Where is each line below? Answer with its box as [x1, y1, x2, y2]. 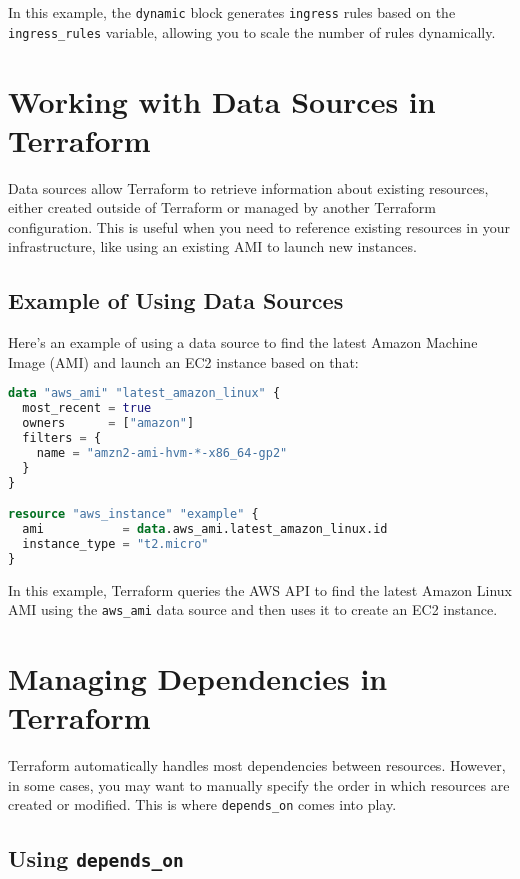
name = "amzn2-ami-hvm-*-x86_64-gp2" [36, 445, 288, 460]
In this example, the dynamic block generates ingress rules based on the [8, 2, 456, 22]
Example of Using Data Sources [8, 285, 344, 316]
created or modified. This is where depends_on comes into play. [8, 794, 397, 815]
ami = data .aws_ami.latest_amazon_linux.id [22, 522, 388, 537]
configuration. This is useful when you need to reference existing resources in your [8, 216, 510, 237]
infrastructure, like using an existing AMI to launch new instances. [8, 236, 417, 257]
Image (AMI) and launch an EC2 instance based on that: [8, 351, 359, 372]
